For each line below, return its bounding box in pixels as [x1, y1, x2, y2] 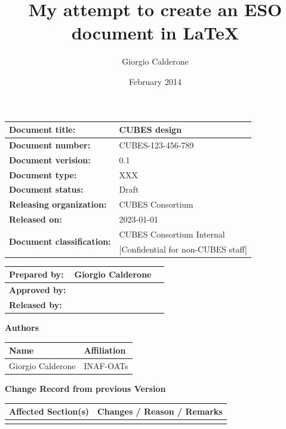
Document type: [9, 168, 77, 181]
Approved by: [9, 284, 66, 296]
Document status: [9, 183, 84, 196]
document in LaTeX [71, 20, 239, 45]
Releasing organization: [9, 198, 107, 211]
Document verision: [9, 153, 91, 166]
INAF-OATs [84, 360, 128, 372]
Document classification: [9, 235, 111, 248]
